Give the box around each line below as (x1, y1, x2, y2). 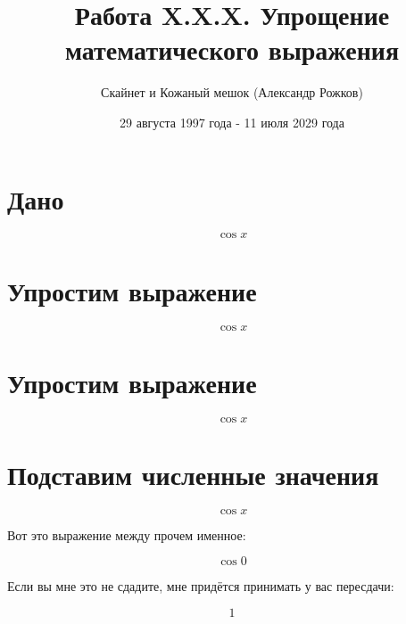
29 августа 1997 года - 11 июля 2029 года (120, 112, 344, 131)
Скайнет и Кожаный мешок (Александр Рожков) (101, 83, 363, 102)
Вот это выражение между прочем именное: (7, 525, 246, 544)
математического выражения (64, 31, 400, 68)
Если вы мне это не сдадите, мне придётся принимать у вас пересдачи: (7, 577, 394, 595)
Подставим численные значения (7, 456, 379, 492)
